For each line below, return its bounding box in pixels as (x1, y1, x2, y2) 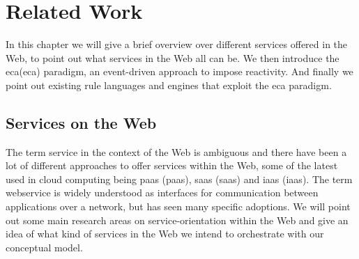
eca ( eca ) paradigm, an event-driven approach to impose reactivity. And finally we (6, 64, 353, 79)
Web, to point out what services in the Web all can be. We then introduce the (6, 50, 339, 65)
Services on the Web (6, 111, 157, 133)
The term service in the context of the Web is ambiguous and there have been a (6, 144, 347, 159)
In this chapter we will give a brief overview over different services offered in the (6, 37, 348, 52)
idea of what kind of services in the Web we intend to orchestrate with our (6, 226, 324, 241)
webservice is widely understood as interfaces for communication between (6, 185, 319, 200)
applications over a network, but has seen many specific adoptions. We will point (6, 199, 351, 214)
